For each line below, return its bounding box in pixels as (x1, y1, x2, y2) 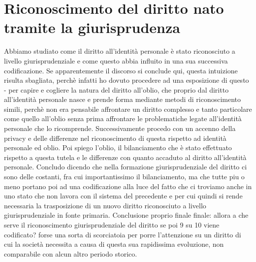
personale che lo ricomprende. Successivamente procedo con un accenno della (4, 123, 236, 133)
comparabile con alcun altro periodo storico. (4, 248, 137, 259)
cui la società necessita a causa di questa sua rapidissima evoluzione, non (4, 239, 224, 249)
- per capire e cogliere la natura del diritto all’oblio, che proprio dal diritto (4, 84, 229, 95)
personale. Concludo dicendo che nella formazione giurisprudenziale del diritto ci (4, 162, 247, 172)
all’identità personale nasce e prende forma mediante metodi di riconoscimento (4, 94, 241, 104)
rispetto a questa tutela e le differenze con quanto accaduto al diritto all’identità (4, 152, 247, 162)
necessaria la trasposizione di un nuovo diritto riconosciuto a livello (4, 200, 206, 210)
